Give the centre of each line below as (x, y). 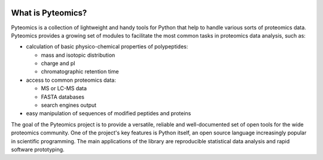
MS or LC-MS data (64, 88)
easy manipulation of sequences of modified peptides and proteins (109, 113)
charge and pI (58, 63)
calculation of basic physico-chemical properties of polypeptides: (107, 47)
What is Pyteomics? (49, 13)
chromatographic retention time (80, 72)
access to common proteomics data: (71, 80)
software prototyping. (38, 149)
